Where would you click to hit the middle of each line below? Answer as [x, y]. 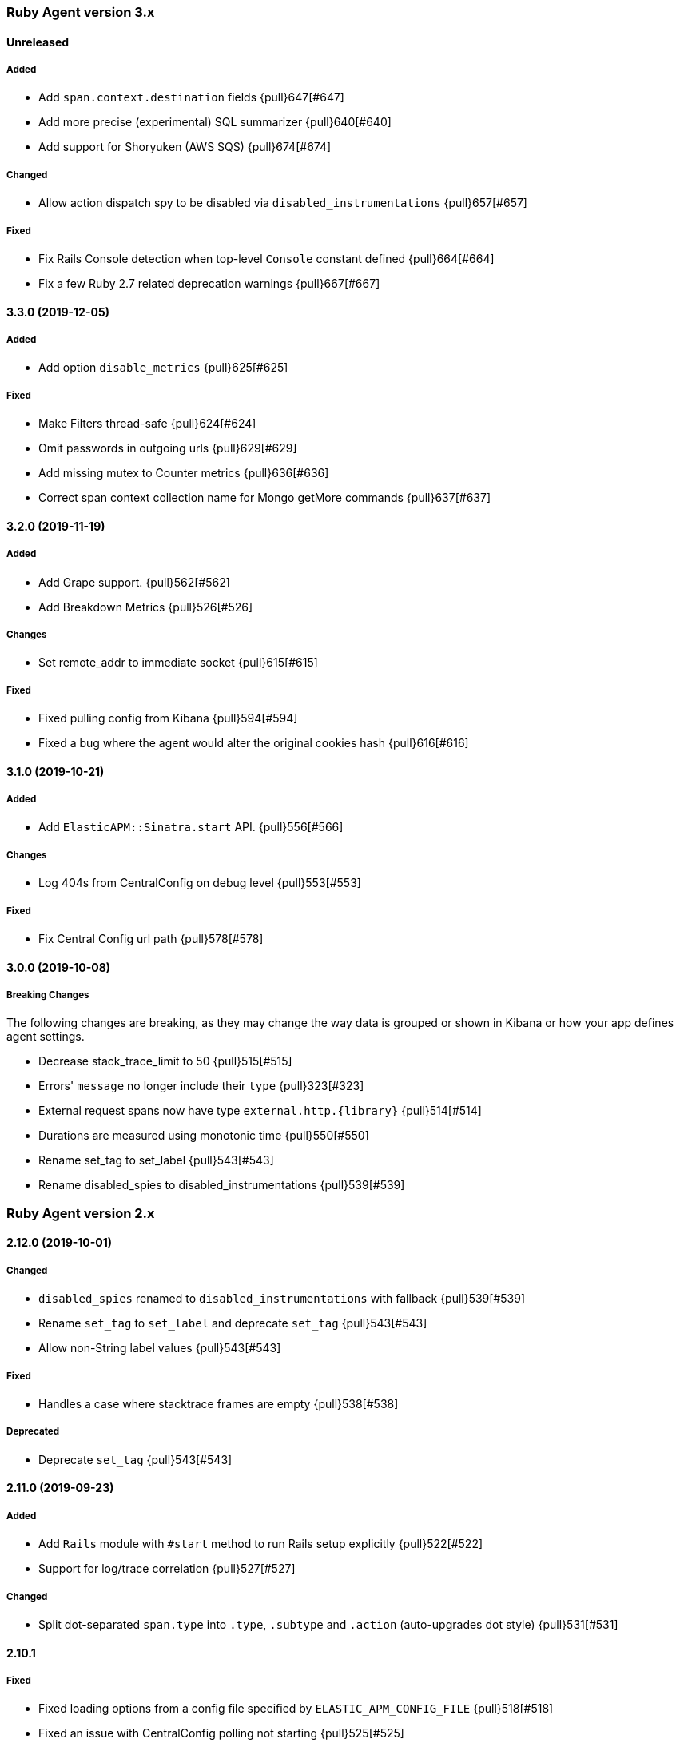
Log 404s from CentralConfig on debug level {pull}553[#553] [200, 883]
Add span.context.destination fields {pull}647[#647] [191, 97]
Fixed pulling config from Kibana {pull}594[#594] [168, 718]
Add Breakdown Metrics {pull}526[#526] [146, 607]
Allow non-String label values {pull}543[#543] [160, 1348]
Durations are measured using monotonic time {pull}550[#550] [204, 1136]
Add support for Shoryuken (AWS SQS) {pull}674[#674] [185, 147]
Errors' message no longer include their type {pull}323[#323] [201, 1086]
